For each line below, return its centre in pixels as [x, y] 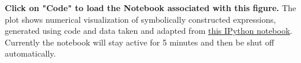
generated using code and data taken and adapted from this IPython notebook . [149, 31]
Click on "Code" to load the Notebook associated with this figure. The [150, 8]
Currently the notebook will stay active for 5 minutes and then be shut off [140, 42]
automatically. [30, 53]
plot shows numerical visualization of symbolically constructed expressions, [140, 19]
